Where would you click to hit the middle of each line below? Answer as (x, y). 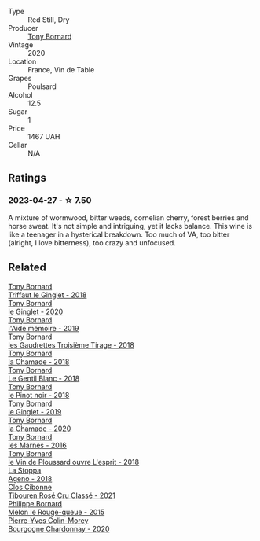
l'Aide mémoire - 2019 (44, 328)
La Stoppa (25, 470)
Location (22, 61)
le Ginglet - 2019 (35, 411)
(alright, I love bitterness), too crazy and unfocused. (92, 242)
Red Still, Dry (49, 20)
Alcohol (20, 95)
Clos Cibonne (30, 487)
